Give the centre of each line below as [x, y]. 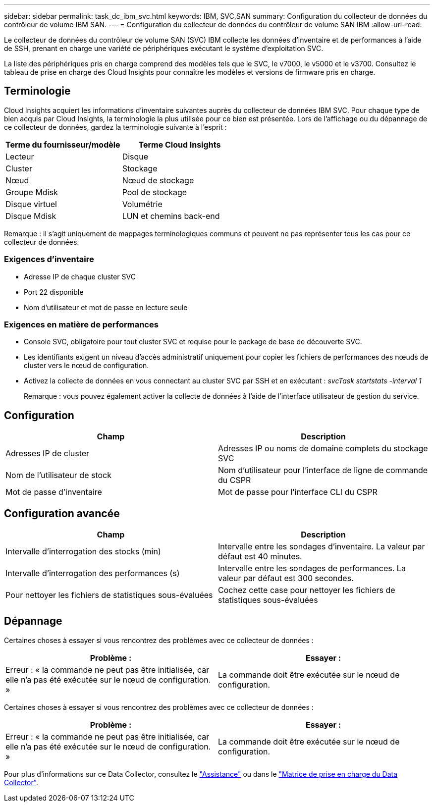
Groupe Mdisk [32, 192]
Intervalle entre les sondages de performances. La [312, 568]
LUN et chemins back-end [171, 216]
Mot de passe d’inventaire [54, 492]
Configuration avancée [62, 513]
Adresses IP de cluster [48, 454]
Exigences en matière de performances [81, 324]
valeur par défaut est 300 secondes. [286, 578]
